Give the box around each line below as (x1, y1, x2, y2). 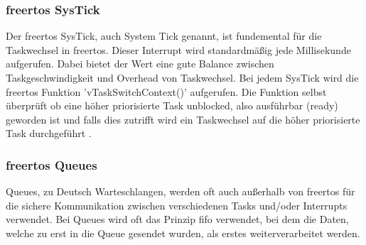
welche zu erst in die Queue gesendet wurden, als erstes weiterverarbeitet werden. (6, 225, 360, 240)
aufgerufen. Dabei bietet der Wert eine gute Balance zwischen (6, 56, 274, 71)
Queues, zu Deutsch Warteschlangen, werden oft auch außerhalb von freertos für (6, 184, 355, 199)
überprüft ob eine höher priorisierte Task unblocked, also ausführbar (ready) (6, 98, 338, 113)
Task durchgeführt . (6, 126, 92, 141)
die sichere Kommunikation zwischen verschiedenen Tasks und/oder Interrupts (6, 197, 348, 212)
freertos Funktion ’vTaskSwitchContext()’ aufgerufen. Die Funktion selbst (6, 84, 327, 99)
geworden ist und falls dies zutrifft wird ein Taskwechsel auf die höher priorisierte (6, 111, 360, 126)
